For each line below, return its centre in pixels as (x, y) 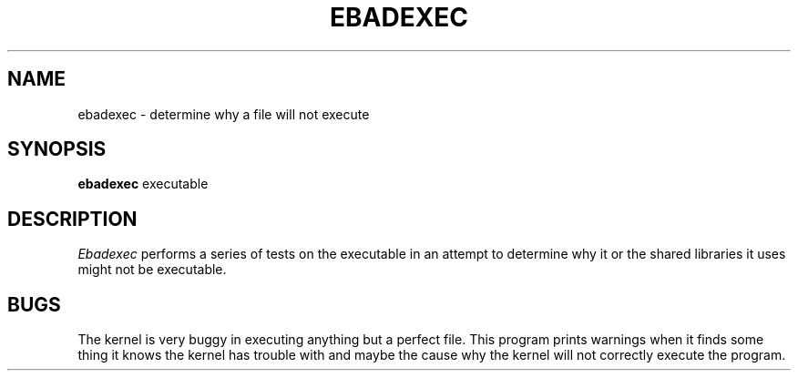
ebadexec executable (143, 184)
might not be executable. (152, 270)
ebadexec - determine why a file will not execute (224, 114)
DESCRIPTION (72, 219)
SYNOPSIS (57, 149)
